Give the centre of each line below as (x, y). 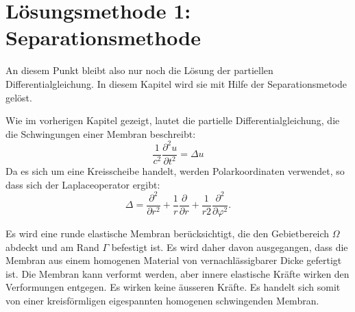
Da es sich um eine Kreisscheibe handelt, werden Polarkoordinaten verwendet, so (175, 171)
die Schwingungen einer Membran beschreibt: (101, 133)
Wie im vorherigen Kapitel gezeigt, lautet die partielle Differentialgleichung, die (173, 120)
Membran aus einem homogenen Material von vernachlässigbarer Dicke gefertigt (174, 260)
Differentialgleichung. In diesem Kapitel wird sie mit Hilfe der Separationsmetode (176, 83)
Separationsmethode (103, 37)
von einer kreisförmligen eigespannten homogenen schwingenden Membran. (162, 300)
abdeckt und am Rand (52, 247)
